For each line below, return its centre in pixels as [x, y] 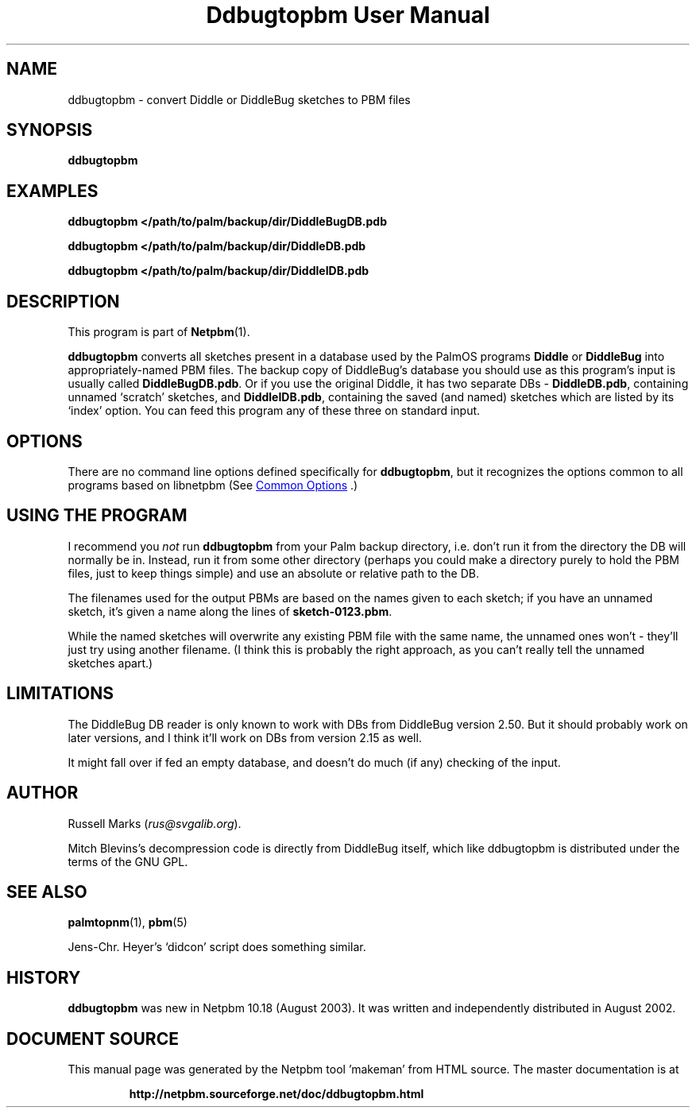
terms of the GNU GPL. [128, 861]
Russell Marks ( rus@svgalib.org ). [155, 823]
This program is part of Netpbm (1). [159, 332]
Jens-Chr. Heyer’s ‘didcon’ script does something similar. [217, 947]
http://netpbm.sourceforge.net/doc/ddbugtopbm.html [276, 1094]
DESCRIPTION [63, 301]
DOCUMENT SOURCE [93, 1039]
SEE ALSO [47, 892]
